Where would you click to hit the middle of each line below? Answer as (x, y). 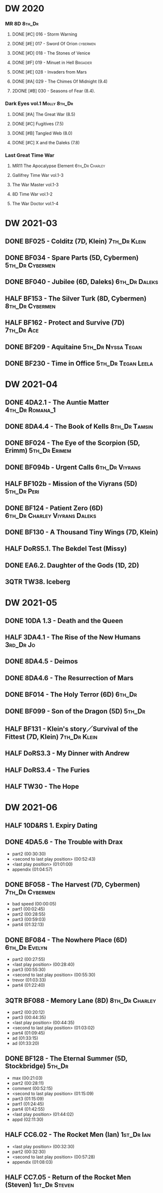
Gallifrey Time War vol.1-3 (38, 175)
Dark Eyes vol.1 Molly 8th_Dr (39, 104)
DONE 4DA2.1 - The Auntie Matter (57, 402)
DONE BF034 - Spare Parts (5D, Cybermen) (72, 258)
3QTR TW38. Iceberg (38, 582)
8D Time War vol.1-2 (32, 194)
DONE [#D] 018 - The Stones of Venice (51, 53)
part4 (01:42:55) (28, 1109)
